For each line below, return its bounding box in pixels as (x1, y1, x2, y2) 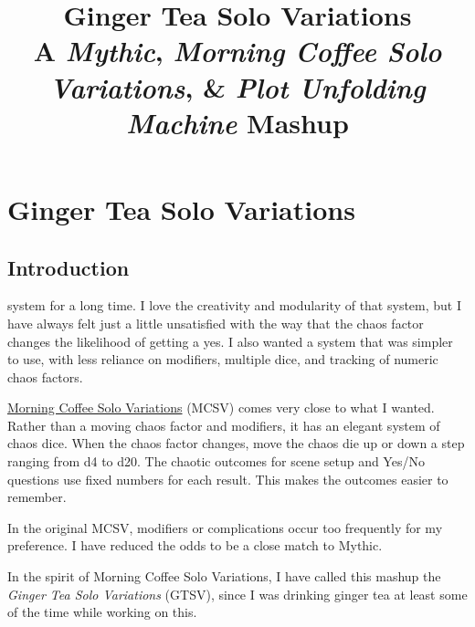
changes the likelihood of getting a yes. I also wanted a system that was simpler (7, 331, 453, 350)
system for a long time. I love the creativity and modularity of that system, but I (7, 296, 462, 315)
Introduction (7, 253, 130, 281)
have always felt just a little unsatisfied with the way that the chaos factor (7, 313, 424, 332)
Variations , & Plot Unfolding (49, 68, 426, 106)
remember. (7, 487, 67, 507)
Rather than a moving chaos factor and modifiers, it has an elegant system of (7, 415, 440, 434)
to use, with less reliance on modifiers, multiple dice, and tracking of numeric (7, 350, 438, 369)
